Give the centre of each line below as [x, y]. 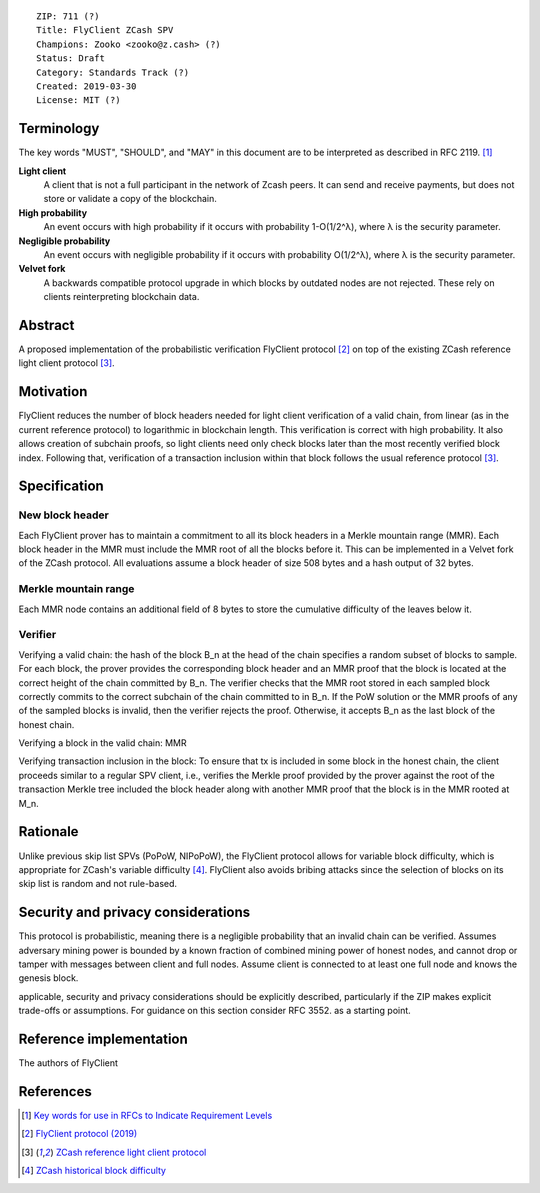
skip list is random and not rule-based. [98, 884]
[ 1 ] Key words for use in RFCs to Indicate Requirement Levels [147, 1116]
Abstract [46, 325]
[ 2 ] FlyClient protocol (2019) [79, 1134]
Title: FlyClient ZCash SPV [105, 30]
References [55, 1091]
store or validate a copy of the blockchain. [130, 199]
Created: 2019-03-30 [86, 86]
